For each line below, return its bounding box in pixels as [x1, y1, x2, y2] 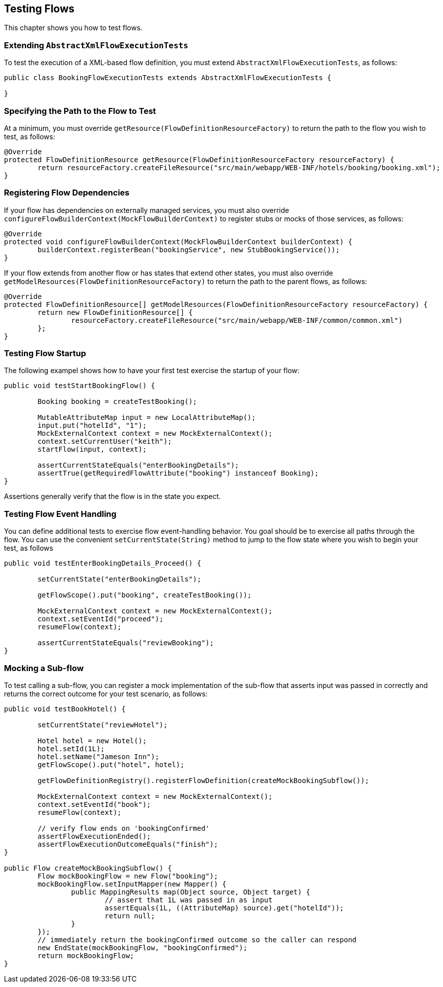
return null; [105, 911, 155, 920]
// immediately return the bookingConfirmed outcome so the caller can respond [37, 935, 357, 944]
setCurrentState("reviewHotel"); [37, 720, 168, 729]
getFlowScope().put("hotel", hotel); [37, 760, 185, 769]
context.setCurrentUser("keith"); [37, 437, 172, 446]
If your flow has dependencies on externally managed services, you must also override [4, 205, 289, 214]
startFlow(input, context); [37, 445, 147, 454]
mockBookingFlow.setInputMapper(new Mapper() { [37, 880, 226, 888]
